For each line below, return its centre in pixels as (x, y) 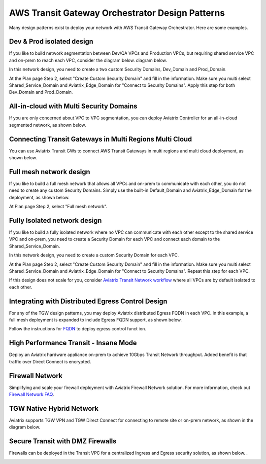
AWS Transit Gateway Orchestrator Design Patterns (117, 13)
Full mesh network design (50, 172)
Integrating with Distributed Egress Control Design (88, 301)
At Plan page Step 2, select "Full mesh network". (58, 207)
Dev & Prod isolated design (51, 42)
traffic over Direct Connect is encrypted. (50, 361)
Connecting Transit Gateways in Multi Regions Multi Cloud (100, 139)
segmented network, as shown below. (48, 125)
